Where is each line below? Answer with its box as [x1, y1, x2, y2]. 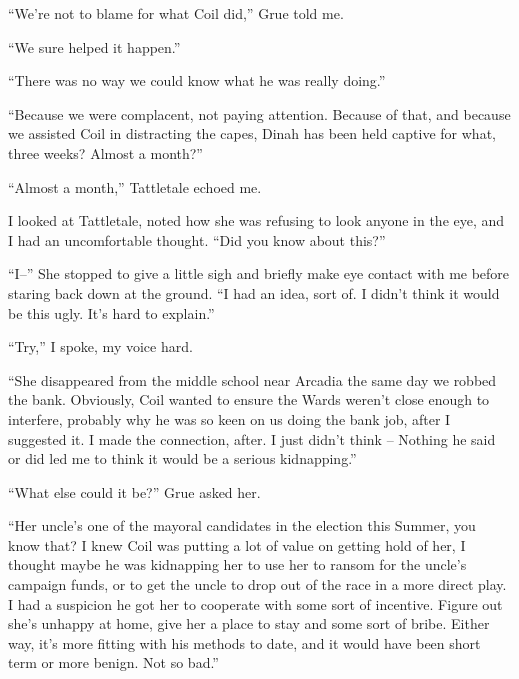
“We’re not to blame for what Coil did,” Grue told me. [8, 3, 344, 23]
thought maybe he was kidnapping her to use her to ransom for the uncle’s [8, 554, 467, 575]
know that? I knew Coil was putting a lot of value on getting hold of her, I [8, 534, 466, 555]
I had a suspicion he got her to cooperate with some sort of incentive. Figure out [8, 593, 503, 614]
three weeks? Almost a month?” [8, 142, 203, 163]
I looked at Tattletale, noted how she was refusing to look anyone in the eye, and [8, 210, 505, 231]
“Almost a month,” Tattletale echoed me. [8, 176, 262, 197]
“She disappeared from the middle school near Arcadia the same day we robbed [8, 369, 497, 390]
